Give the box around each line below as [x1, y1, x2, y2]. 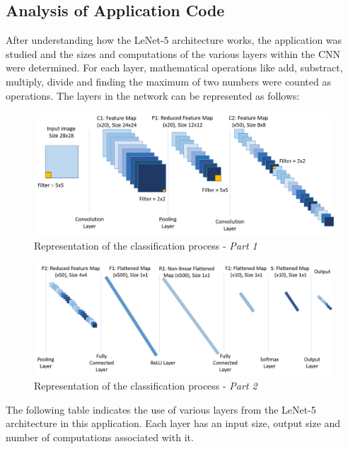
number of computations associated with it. [6, 429, 194, 444]
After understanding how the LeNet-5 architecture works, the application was [6, 33, 342, 47]
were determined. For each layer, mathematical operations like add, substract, [6, 60, 343, 75]
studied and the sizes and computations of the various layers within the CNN [6, 46, 341, 61]
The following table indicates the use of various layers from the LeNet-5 [6, 402, 316, 416]
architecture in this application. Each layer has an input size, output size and [6, 416, 341, 431]
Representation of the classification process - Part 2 [34, 378, 257, 393]
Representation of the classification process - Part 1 [34, 238, 257, 253]
